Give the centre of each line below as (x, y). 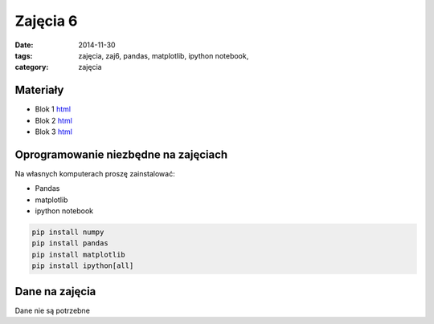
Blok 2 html (53, 120)
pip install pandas (70, 243)
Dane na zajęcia (55, 292)
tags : (24, 55)
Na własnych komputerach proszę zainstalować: (95, 173)
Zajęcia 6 (46, 21)
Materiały (39, 90)
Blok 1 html (53, 109)
